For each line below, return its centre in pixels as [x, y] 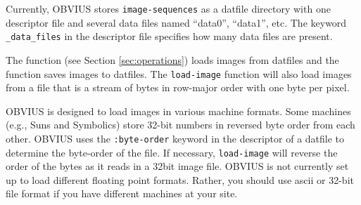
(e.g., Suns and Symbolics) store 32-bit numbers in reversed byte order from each [180, 125]
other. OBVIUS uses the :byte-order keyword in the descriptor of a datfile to [175, 138]
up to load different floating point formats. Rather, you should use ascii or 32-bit [180, 179]
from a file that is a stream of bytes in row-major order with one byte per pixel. [178, 87]
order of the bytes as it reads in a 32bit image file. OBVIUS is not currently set [177, 166]
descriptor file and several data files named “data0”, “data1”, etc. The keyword [176, 22]
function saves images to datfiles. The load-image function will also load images [179, 73]
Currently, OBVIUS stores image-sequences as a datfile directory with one [168, 8]
